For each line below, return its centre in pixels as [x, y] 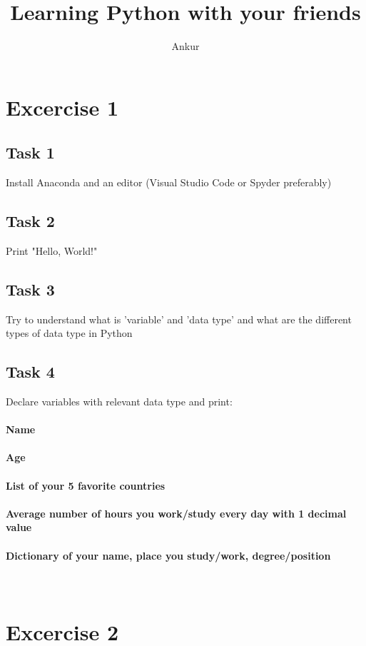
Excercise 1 [62, 107]
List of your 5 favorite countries [86, 485]
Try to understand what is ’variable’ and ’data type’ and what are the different [179, 319]
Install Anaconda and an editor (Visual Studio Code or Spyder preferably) [169, 182]
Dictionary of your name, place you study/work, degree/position [168, 555]
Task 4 [30, 372]
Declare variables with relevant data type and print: [119, 402]
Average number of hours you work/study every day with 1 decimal [176, 513]
